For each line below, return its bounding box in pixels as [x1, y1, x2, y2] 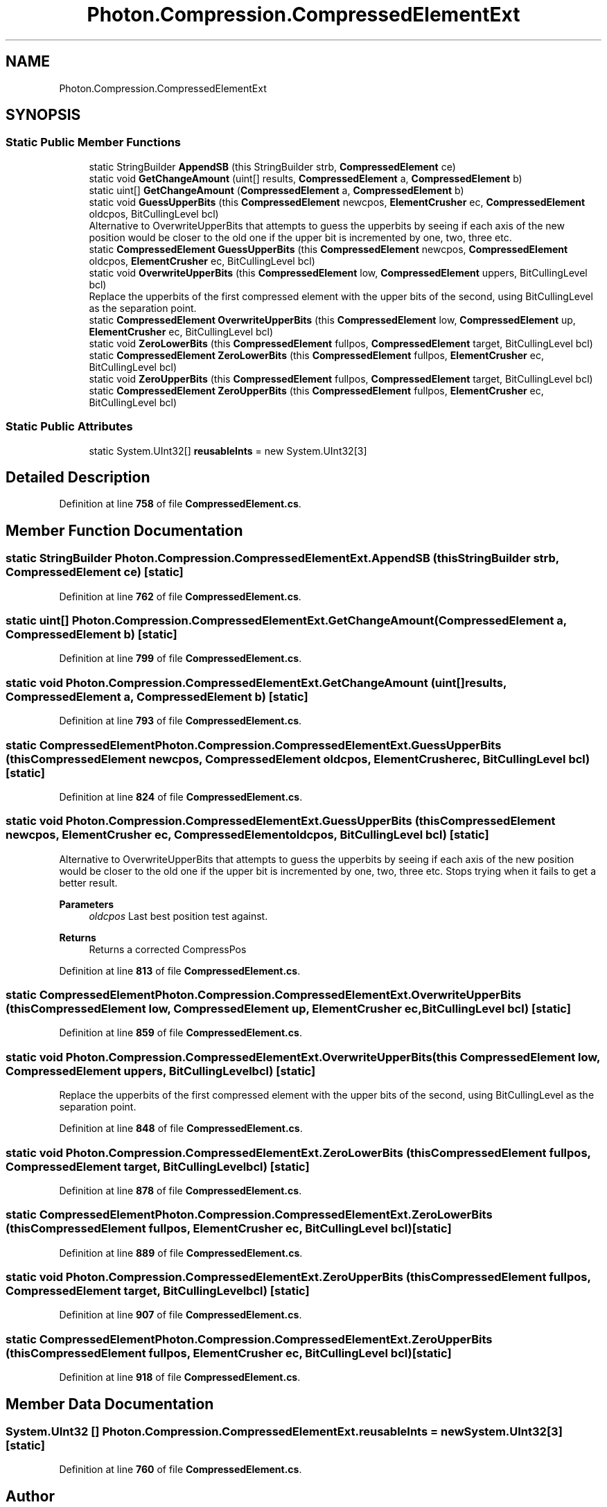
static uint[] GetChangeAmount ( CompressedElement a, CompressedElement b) [89, 184, 464, 196]
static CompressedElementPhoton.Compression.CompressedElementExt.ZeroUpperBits [6, 1332, 493, 1346]
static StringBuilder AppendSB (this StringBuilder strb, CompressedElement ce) [89, 160, 456, 173]
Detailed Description [6, 468, 150, 486]
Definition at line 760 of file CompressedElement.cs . [59, 1463, 302, 1476]
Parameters [59, 898, 114, 910]
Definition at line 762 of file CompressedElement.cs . [59, 590, 301, 602]
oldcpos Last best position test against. [89, 909, 268, 922]
